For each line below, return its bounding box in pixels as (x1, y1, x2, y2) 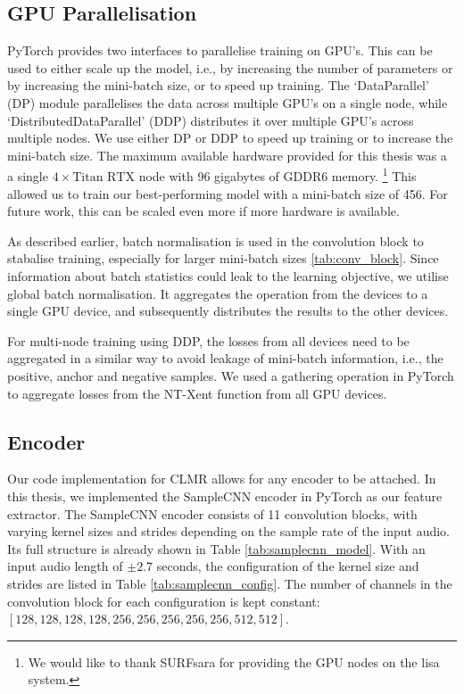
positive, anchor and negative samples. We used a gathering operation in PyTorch (7, 366, 454, 384)
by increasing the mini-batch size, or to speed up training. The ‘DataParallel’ (7, 76, 429, 95)
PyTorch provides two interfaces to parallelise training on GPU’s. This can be (7, 41, 433, 60)
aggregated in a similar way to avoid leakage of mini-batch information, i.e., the (7, 349, 443, 368)
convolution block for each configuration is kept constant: (7, 591, 320, 610)
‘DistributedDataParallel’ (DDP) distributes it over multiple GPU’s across (7, 111, 414, 129)
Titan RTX (72, 171, 135, 185)
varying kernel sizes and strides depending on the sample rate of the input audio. (7, 522, 451, 541)
